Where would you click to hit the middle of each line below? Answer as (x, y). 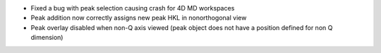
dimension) (47, 38)
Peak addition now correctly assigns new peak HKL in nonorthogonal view (139, 18)
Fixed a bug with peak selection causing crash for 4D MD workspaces (133, 8)
